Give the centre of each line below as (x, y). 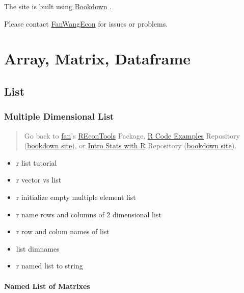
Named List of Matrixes (47, 286)
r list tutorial (36, 162)
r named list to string (49, 266)
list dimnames (38, 248)
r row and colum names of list (63, 231)
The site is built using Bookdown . (58, 6)
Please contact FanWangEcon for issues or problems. (86, 23)
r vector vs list (39, 180)
